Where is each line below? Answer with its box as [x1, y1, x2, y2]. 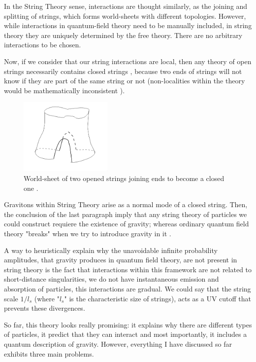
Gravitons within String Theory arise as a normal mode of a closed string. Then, [4, 199, 248, 210]
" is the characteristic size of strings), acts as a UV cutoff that [64, 293, 252, 303]
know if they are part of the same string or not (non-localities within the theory [4, 75, 245, 86]
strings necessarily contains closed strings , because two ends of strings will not [4, 66, 242, 76]
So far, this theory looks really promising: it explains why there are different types [4, 319, 252, 329]
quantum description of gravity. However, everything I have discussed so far [4, 338, 232, 349]
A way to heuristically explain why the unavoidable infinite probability [4, 245, 218, 255]
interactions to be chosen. [4, 39, 81, 50]
